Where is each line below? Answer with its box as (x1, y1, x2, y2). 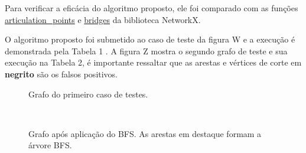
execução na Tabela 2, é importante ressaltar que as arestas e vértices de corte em (5, 56, 302, 69)
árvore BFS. (28, 139, 72, 151)
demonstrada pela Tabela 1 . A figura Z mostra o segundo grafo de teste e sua (5, 44, 288, 57)
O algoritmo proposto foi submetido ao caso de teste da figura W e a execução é (5, 33, 295, 45)
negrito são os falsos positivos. (5, 67, 118, 80)
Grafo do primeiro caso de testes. (28, 87, 148, 100)
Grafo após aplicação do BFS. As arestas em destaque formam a (28, 127, 262, 139)
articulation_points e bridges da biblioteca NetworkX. (5, 13, 201, 25)
